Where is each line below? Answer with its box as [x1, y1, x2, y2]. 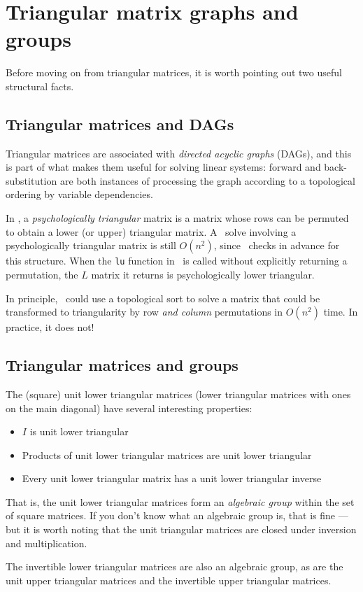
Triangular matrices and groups [6, 354, 239, 376]
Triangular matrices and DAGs [6, 113, 234, 134]
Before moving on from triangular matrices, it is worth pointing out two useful [6, 65, 342, 80]
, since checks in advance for [213, 238, 340, 253]
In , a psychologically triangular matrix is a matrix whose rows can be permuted [6, 211, 349, 225]
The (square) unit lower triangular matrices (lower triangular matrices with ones [6, 386, 351, 401]
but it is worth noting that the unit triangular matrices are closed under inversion [6, 522, 357, 537]
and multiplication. [6, 535, 87, 550]
